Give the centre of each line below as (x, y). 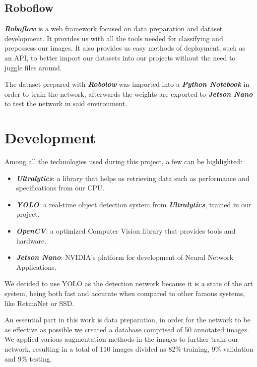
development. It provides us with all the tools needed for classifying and (114, 38)
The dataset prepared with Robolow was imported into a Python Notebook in (127, 84)
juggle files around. (33, 67)
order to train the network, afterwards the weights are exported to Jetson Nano (129, 93)
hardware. (31, 240)
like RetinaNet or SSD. (39, 303)
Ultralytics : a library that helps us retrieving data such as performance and (133, 178)
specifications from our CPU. (60, 188)
